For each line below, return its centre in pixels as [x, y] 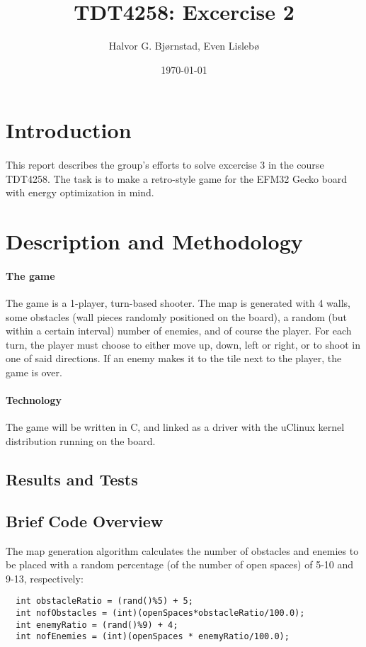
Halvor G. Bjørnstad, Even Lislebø [184, 46]
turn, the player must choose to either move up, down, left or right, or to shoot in [183, 344]
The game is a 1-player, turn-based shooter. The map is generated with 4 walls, [178, 303]
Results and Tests [72, 479]
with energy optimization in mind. [80, 192]
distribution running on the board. [81, 441]
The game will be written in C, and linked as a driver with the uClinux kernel [175, 427]
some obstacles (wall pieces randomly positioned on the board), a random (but [176, 316]
